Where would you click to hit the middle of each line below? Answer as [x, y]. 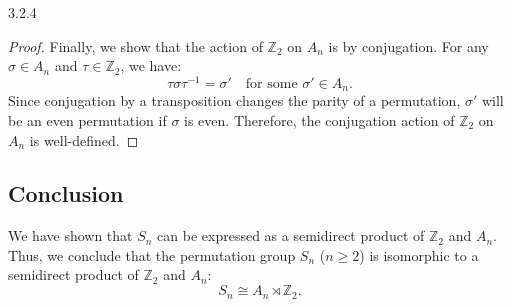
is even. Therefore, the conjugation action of [319, 119]
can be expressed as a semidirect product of [291, 235]
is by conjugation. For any [408, 45]
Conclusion [66, 193]
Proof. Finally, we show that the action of [135, 45]
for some [271, 83]
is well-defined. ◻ [84, 139]
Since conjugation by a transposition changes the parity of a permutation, [234, 100]
